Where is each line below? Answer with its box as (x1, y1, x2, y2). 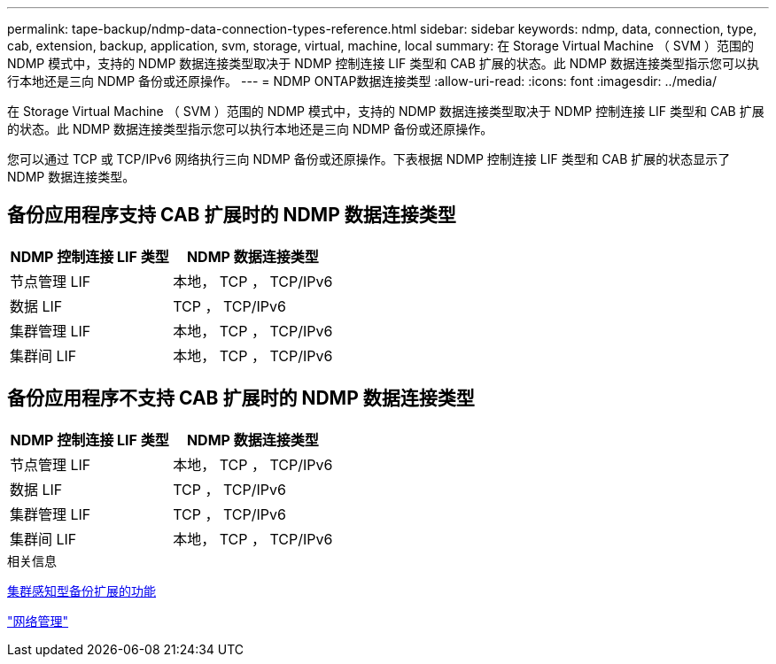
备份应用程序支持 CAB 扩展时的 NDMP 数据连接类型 (7, 204, 456, 227)
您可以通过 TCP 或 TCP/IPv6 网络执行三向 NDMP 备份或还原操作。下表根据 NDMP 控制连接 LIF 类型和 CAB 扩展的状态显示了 (7, 151, 731, 166)
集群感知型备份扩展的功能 (7, 583, 156, 598)
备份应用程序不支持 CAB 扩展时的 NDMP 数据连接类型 (7, 387, 475, 410)
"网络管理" (7, 613, 69, 629)
